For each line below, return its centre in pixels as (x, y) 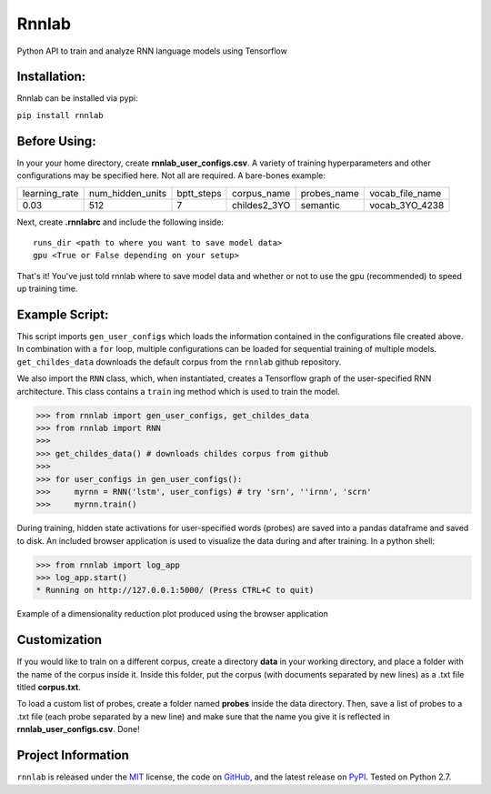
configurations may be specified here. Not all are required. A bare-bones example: (171, 176)
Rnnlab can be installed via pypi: (77, 98)
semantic (320, 205)
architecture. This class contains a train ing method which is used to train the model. (178, 391)
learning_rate (50, 193)
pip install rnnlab (60, 115)
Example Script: (63, 314)
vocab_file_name (406, 193)
